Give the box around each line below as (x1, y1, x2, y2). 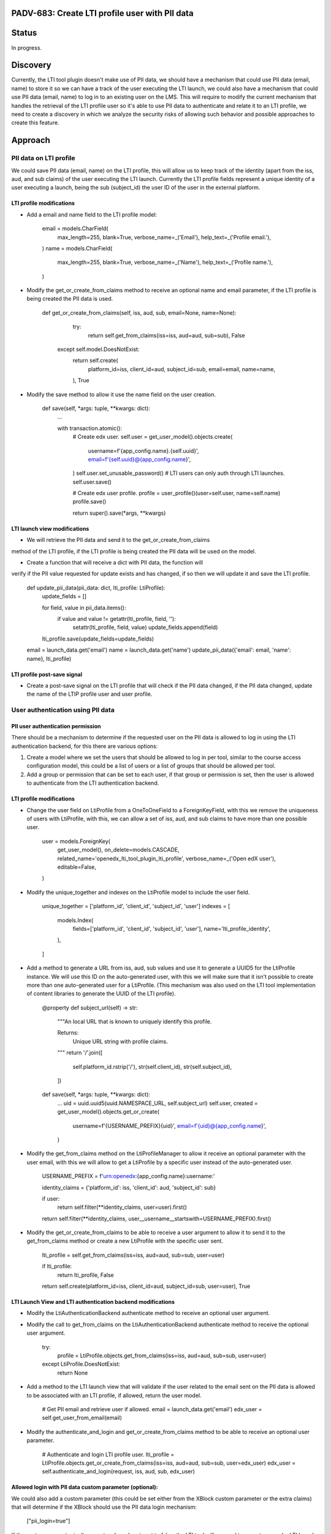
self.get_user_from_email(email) (42, 1414, 123, 1422)
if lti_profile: (42, 1263, 72, 1270)
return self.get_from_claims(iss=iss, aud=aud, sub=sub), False (88, 331, 245, 339)
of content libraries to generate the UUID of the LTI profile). (26, 990, 176, 997)
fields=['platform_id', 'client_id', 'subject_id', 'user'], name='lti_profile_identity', (72, 925, 271, 932)
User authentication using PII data (11, 706, 115, 714)
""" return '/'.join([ (57, 1049, 103, 1057)
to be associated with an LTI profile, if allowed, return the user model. (26, 1392, 202, 1399)
